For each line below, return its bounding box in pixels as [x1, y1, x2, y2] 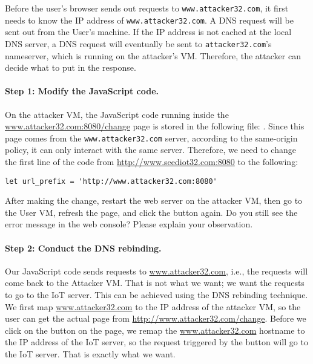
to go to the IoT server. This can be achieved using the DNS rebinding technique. [5, 288, 308, 301]
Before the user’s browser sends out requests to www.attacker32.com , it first [5, 2, 289, 14]
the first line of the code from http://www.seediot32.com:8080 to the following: [5, 155, 298, 167]
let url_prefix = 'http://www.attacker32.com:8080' [5, 177, 217, 186]
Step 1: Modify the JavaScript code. [5, 85, 159, 97]
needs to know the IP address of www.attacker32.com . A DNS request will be [5, 13, 294, 26]
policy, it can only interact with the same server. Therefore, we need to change [5, 143, 296, 156]
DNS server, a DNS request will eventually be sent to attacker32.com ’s [5, 37, 272, 50]
